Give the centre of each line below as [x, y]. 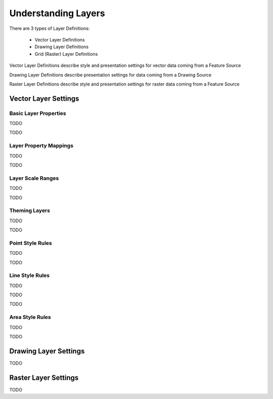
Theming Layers [30, 211]
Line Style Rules [30, 275]
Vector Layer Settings [44, 98]
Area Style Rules [30, 317]
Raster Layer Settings [44, 377]
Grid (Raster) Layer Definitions [66, 54]
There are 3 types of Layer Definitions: [50, 28]
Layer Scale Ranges [34, 178]
